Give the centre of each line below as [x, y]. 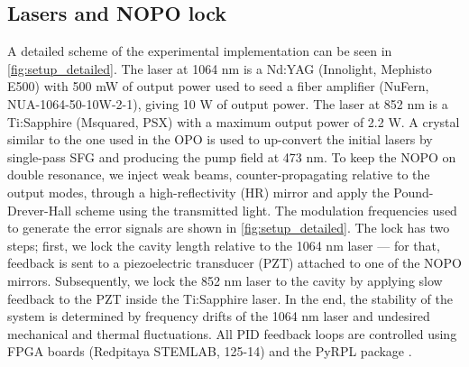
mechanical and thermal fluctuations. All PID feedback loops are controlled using [232, 333]
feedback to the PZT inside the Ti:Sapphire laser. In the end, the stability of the [230, 298]
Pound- [414, 192]
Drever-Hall [40, 210]
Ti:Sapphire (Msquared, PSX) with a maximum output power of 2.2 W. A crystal [234, 121]
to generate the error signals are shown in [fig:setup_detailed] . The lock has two [229, 228]
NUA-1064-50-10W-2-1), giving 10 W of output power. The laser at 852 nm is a [228, 103]
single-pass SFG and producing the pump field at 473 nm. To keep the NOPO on [232, 156]
